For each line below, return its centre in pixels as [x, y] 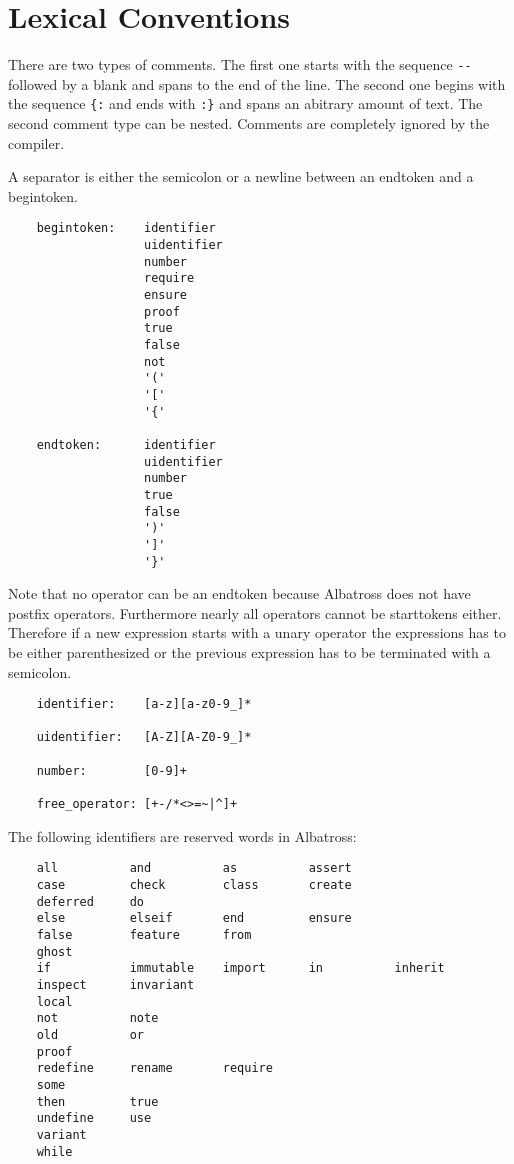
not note [97, 1018]
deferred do [90, 901]
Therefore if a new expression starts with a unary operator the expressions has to [257, 632]
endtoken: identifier [126, 444]
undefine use [94, 1118]
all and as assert [194, 868]
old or [90, 1034]
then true [97, 1101]
